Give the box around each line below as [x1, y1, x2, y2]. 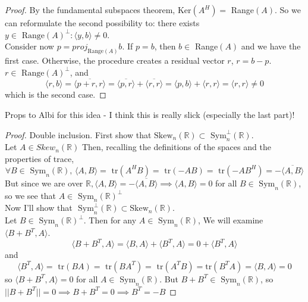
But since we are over [5, 176, 83, 189]
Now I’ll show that [5, 201, 73, 214]
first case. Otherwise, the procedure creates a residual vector [5, 54, 225, 67]
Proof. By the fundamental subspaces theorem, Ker [5, 4, 191, 15]
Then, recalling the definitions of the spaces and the [81, 141, 271, 153]
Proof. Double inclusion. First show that [5, 128, 152, 141]
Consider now [5, 40, 54, 52]
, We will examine [198, 214, 263, 226]
